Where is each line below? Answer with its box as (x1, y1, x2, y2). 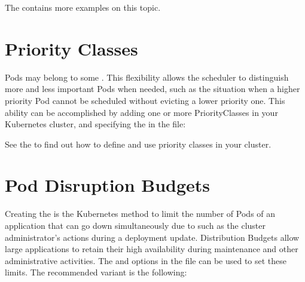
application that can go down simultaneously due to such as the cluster (5, 219, 266, 231)
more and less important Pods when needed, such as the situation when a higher (5, 82, 300, 95)
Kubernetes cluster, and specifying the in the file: (5, 118, 186, 130)
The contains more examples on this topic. (5, 1, 161, 13)
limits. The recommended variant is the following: (5, 266, 187, 278)
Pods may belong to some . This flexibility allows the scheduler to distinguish (5, 70, 289, 83)
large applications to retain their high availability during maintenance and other (5, 243, 298, 255)
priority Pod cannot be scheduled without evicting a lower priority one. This (5, 94, 285, 106)
